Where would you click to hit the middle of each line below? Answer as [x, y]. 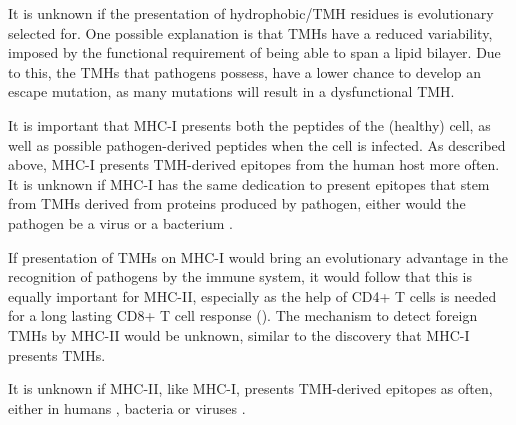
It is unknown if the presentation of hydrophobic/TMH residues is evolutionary [251, 13]
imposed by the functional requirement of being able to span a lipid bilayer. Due [254, 52]
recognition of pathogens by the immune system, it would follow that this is [240, 276]
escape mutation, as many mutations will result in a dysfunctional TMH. [231, 91]
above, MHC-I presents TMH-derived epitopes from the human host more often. [254, 164]
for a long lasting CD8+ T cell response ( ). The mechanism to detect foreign [243, 315]
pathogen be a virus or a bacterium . [120, 222]
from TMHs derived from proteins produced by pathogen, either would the [237, 203]
